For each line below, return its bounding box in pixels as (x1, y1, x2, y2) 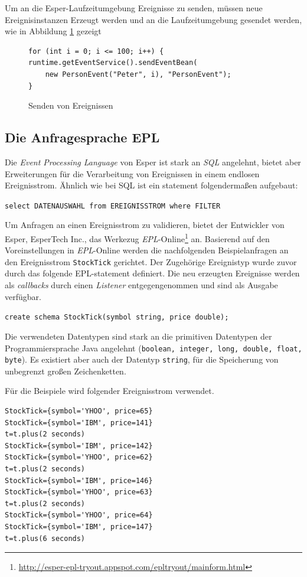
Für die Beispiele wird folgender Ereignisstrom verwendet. (5, 384, 214, 397)
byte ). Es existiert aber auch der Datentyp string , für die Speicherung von (5, 353, 279, 366)
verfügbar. (5, 290, 41, 302)
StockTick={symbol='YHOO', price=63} (5, 488, 153, 497)
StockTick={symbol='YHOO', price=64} (5, 511, 153, 520)
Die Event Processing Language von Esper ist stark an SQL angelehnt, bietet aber (5, 155, 301, 168)
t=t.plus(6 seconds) (5, 534, 86, 543)
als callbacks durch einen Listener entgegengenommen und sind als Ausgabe (5, 279, 278, 291)
